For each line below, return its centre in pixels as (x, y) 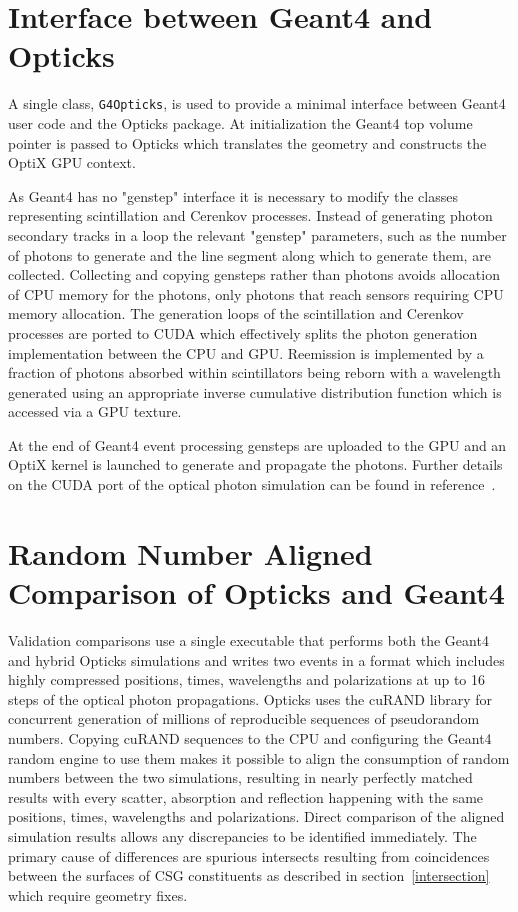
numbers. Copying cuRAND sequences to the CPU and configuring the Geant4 (250, 737)
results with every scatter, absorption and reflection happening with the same (246, 796)
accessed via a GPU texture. (95, 411)
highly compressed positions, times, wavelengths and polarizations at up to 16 (247, 679)
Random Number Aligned (190, 552)
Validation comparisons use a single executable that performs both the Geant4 (248, 639)
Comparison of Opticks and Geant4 (256, 592)
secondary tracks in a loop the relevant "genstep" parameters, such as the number (257, 234)
